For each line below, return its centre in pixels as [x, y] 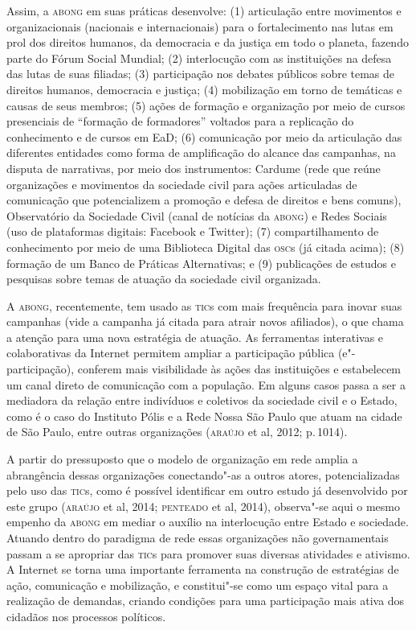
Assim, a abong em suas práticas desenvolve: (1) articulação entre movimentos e [204, 10]
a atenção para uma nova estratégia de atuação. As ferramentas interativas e [195, 337]
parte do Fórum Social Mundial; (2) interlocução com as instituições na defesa [199, 58]
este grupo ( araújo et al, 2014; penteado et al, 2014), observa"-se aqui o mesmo [203, 506]
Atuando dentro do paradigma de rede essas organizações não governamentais [198, 537]
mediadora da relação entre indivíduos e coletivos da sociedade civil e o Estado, [202, 400]
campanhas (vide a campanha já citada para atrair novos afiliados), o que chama [205, 321]
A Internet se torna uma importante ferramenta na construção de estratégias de [203, 569]
